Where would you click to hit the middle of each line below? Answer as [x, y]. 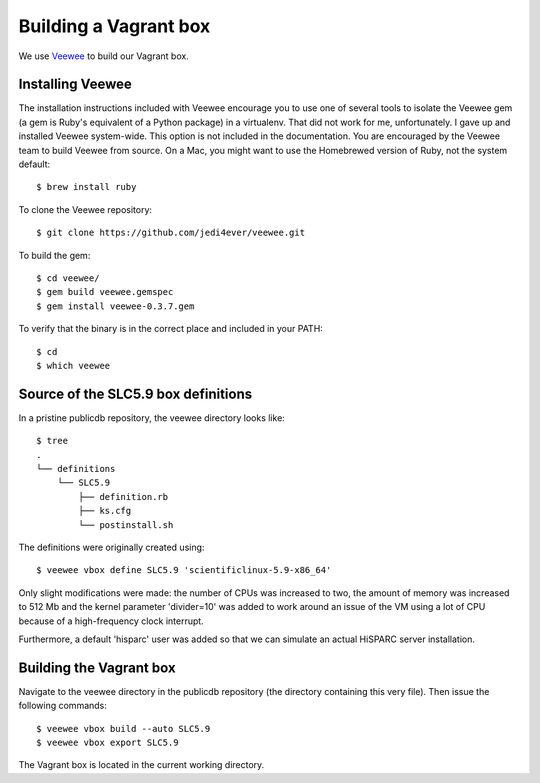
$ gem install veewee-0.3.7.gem [115, 306]
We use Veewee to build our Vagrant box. [103, 56]
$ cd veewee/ [68, 278]
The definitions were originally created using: [111, 547]
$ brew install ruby [86, 187]
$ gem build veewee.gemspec [105, 292]
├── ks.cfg [105, 511]
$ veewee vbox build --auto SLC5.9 [123, 728]
